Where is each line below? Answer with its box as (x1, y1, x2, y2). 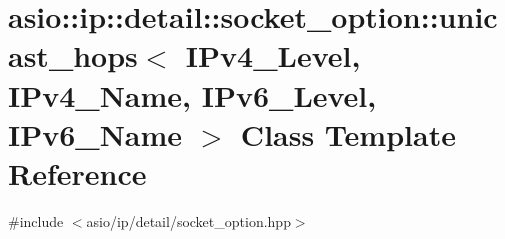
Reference (8, 152, 147, 193)
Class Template (240, 113, 456, 154)
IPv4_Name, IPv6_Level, (8, 74, 377, 115)
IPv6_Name (8, 113, 183, 154)
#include (8, 210, 64, 231)
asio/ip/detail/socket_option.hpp (86, 210, 291, 231)
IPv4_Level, (185, 35, 361, 76)
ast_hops (8, 35, 138, 76)
